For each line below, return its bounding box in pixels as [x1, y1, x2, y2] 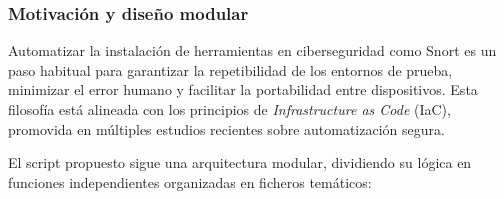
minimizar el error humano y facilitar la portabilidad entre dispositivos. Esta [8, 79, 478, 100]
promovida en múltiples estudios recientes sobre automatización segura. [8, 118, 445, 139]
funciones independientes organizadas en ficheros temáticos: [8, 171, 372, 192]
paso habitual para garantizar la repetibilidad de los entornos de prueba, [8, 59, 453, 80]
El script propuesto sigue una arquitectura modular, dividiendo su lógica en [8, 152, 472, 173]
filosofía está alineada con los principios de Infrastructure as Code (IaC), [8, 99, 451, 119]
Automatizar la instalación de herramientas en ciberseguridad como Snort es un [8, 40, 497, 61]
